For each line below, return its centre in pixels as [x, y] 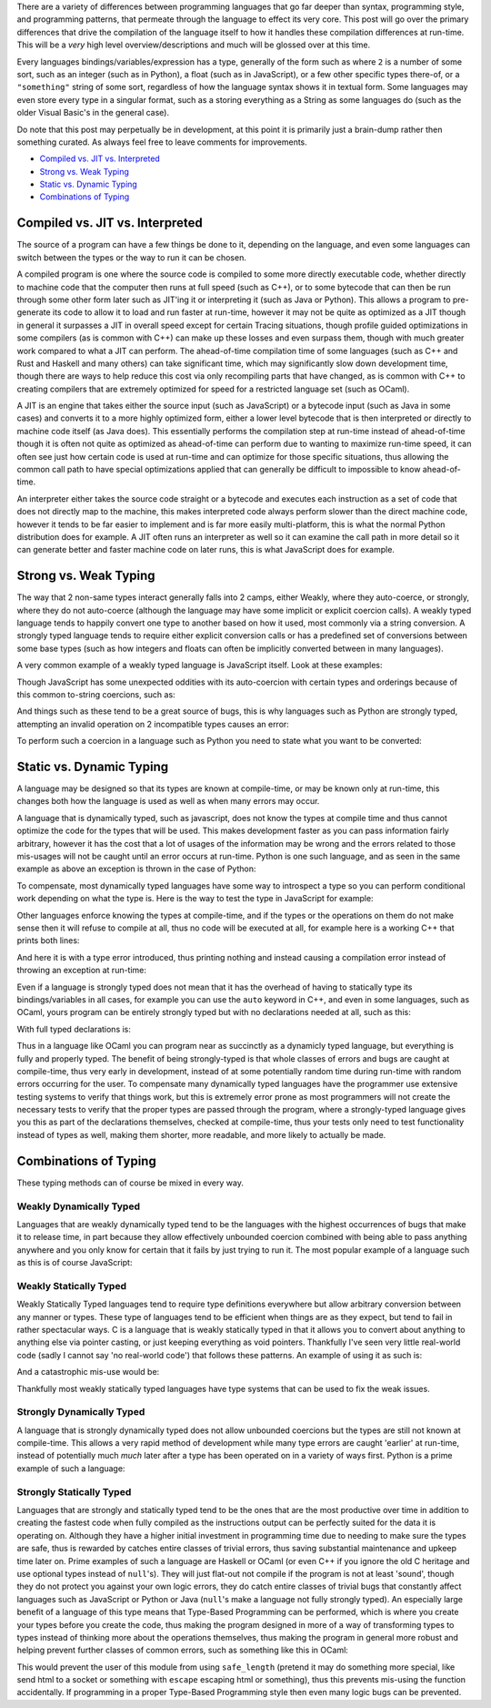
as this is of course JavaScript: [75, 1263]
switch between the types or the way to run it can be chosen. [132, 257]
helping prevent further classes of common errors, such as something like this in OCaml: [183, 1650]
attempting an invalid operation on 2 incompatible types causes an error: [153, 724]
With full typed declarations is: [74, 1029]
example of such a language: [71, 1468]
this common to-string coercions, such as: [96, 695]
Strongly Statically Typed [74, 1491]
